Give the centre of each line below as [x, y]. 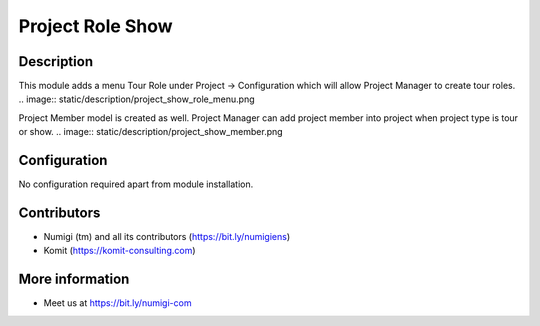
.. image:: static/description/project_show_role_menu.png [136, 99]
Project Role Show [96, 26]
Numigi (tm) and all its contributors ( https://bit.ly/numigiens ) [167, 237]
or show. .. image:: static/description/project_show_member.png [151, 132]
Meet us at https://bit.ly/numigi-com [117, 303]
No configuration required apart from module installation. [136, 184]
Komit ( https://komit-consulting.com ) [119, 251]
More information [74, 279]
